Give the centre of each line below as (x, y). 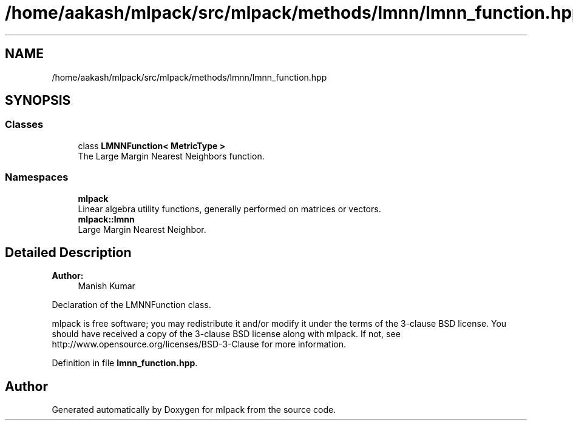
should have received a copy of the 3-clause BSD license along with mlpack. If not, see (226, 334)
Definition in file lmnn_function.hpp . (125, 363)
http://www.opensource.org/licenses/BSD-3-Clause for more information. (199, 344)
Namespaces (37, 177)
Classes (24, 125)
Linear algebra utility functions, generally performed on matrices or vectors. (229, 209)
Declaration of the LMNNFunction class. (131, 305)
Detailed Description (68, 252)
